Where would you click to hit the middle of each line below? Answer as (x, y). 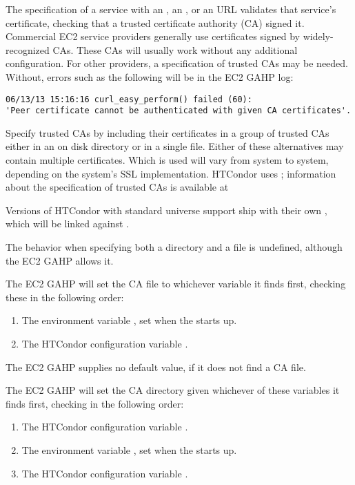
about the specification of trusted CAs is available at (117, 187)
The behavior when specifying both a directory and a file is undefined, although (174, 247)
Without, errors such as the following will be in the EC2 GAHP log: (150, 76)
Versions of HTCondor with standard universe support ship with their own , (166, 210)
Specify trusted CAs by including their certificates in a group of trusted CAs (168, 132)
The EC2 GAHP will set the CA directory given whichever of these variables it (173, 390)
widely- (318, 36)
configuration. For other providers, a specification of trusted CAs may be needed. (177, 63)
